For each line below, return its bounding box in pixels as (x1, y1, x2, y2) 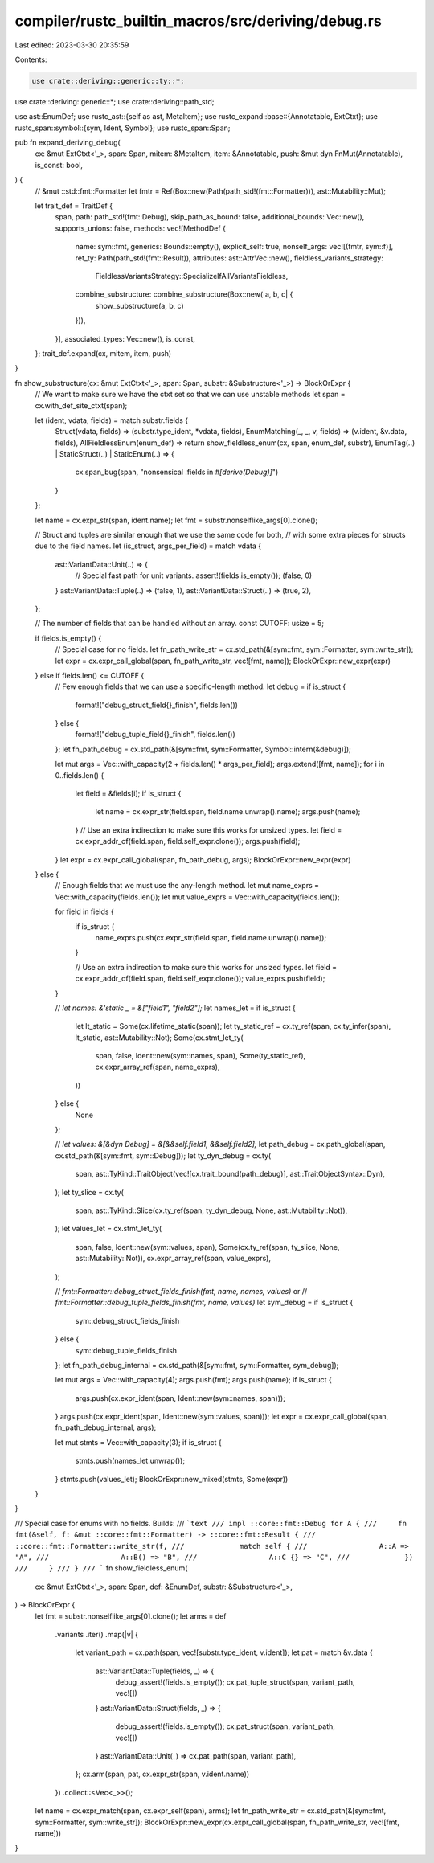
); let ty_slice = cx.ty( (55, 1187, 124, 1197)
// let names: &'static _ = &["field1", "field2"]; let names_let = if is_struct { (55, 1003, 297, 1013)
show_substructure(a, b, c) (95, 301, 184, 310)
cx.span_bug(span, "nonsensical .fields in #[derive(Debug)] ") (75, 467, 279, 477)
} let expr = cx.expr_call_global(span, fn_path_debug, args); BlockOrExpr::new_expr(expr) (55, 854, 351, 864)
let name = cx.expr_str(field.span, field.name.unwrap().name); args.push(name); (95, 807, 361, 817)
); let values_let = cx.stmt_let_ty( (55, 1224, 162, 1234)
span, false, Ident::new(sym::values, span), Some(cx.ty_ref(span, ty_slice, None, (75, 1242, 340, 1251)
